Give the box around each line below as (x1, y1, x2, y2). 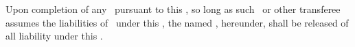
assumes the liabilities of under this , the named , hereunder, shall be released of (5, 15, 349, 29)
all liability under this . (5, 29, 103, 43)
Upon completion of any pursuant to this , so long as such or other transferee (5, 2, 341, 16)
